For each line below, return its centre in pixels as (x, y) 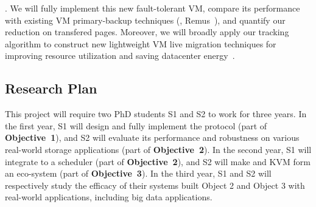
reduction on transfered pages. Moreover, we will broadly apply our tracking (147, 32)
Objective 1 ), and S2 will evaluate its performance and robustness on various (152, 137)
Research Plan (51, 88)
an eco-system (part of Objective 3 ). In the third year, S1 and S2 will (138, 173)
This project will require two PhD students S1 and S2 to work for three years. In (156, 114)
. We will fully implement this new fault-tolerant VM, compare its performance (153, 8)
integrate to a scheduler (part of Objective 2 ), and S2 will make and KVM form (158, 161)
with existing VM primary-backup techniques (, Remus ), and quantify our (145, 20)
